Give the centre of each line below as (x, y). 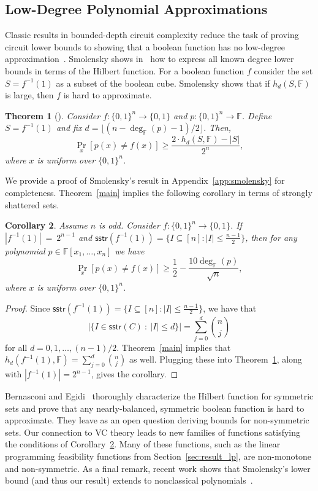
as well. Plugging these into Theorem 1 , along (215, 359)
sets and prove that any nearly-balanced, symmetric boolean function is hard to (155, 408)
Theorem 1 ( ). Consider (53, 115)
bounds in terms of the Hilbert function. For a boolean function (125, 70)
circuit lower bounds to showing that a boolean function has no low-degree (145, 46)
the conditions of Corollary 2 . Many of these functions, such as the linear (143, 444)
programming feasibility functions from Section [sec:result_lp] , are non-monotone (158, 456)
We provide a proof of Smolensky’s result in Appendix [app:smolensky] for (145, 180)
